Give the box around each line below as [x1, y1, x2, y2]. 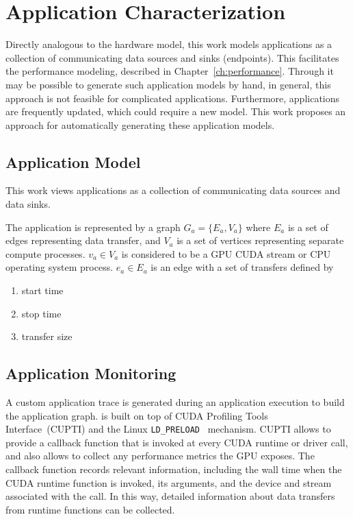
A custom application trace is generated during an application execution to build [5, 395, 345, 409]
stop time [21, 306, 62, 320]
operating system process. [5, 260, 114, 274]
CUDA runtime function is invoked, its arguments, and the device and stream [5, 475, 332, 490]
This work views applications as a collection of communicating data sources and [5, 183, 341, 197]
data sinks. [5, 197, 51, 211]
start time [21, 283, 64, 298]
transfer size [21, 329, 73, 343]
